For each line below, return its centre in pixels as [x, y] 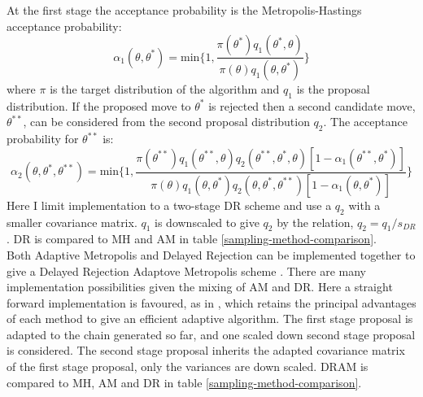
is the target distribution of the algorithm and [165, 89]
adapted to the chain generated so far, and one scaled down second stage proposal [211, 334]
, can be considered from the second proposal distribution [166, 122]
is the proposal [333, 89]
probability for [43, 139]
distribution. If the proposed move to [99, 105]
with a [364, 205]
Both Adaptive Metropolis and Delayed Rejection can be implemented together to [211, 254]
